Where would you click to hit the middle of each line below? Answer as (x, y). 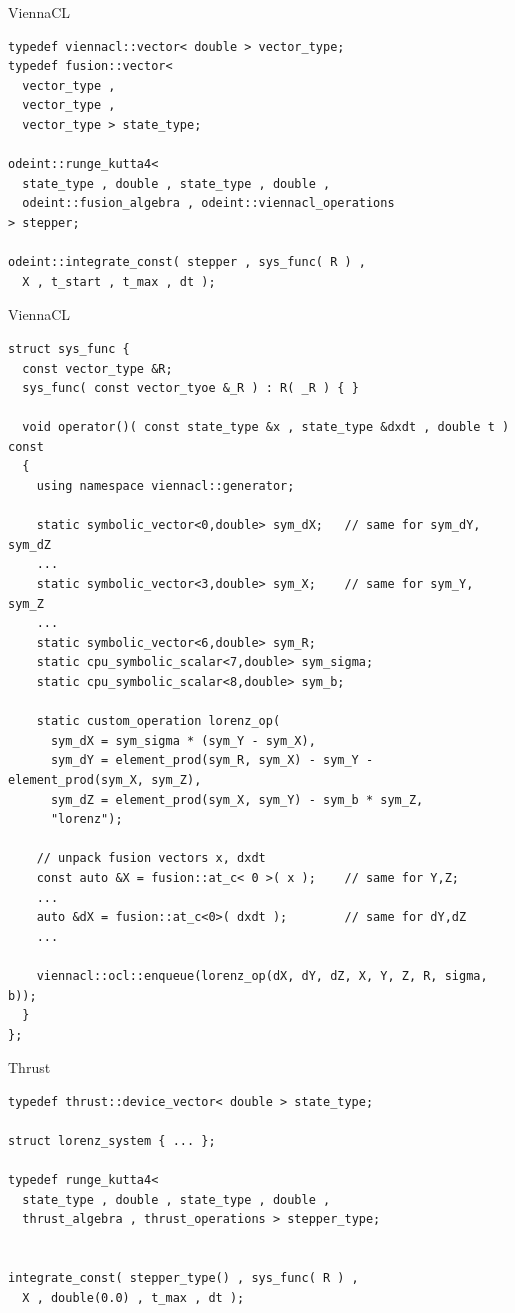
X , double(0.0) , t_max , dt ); (133, 1297)
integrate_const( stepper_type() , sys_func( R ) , (183, 1278)
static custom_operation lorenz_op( (158, 721)
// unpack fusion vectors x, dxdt (151, 858)
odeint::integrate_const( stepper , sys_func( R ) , (187, 262)
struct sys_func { (69, 348)
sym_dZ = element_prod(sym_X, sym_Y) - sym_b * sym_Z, (237, 799)
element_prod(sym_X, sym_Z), (105, 779)
